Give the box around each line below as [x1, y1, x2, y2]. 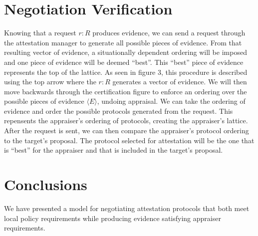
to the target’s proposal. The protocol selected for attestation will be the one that [4, 135, 255, 145]
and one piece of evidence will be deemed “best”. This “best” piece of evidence [4, 56, 244, 67]
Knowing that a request [4, 27, 76, 38]
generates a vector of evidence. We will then [112, 76, 247, 87]
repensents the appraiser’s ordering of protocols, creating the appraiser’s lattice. [4, 115, 248, 126]
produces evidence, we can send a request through [92, 27, 246, 38]
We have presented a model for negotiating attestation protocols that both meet [4, 203, 250, 213]
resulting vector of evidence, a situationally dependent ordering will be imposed [4, 47, 247, 57]
